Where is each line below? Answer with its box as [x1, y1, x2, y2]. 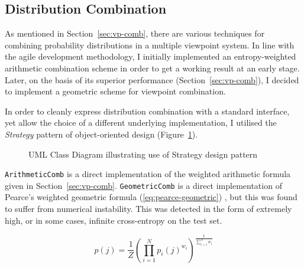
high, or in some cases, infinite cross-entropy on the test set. [5, 214, 222, 226]
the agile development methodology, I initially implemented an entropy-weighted [5, 50, 296, 63]
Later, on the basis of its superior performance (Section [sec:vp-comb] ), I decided [5, 73, 299, 86]
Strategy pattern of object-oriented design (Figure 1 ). [5, 128, 198, 140]
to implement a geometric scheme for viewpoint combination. [5, 85, 226, 97]
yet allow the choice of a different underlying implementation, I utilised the [5, 116, 277, 129]
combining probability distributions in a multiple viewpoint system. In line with [5, 38, 295, 51]
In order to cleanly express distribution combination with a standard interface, [5, 104, 290, 117]
